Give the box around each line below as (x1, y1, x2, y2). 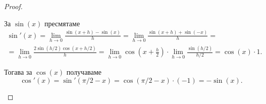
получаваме (66, 67, 102, 77)
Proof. (4, 1, 23, 11)
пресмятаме (44, 18, 80, 28)
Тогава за (4, 67, 32, 77)
